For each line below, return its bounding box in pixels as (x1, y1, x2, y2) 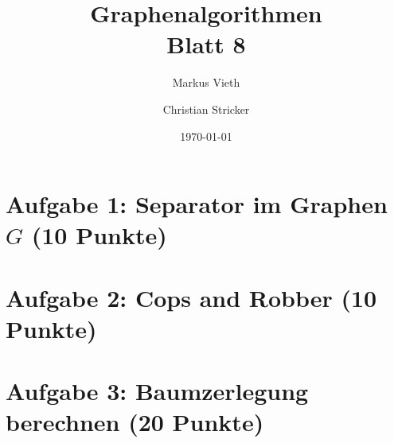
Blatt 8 (166, 28, 246, 60)
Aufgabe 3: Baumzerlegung (6, 375, 309, 407)
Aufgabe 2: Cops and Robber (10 (6, 281, 377, 313)
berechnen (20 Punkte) (6, 406, 264, 438)
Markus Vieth (172, 74, 240, 91)
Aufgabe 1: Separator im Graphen (6, 188, 388, 220)
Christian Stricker (162, 100, 250, 117)
